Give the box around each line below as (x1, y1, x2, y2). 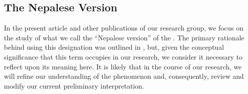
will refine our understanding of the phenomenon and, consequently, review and (4, 71, 244, 81)
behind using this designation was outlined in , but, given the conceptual (4, 42, 224, 52)
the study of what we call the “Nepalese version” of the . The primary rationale (4, 32, 245, 42)
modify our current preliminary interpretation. (4, 80, 144, 91)
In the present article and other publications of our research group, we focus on (4, 23, 244, 33)
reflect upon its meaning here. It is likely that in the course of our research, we (4, 61, 242, 71)
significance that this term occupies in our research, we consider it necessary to (4, 51, 243, 62)
